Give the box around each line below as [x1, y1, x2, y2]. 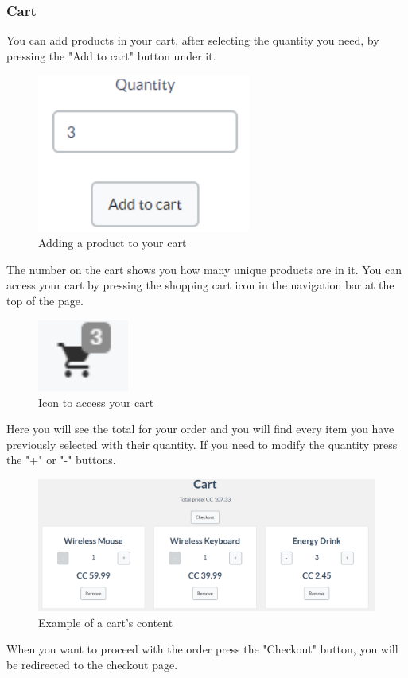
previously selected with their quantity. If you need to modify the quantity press [6, 436, 398, 452]
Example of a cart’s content [38, 614, 173, 630]
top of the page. [6, 292, 84, 308]
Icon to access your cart [38, 393, 154, 410]
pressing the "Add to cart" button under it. [6, 47, 216, 64]
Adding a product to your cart [38, 234, 187, 251]
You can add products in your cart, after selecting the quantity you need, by [6, 32, 379, 48]
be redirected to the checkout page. [6, 656, 178, 672]
